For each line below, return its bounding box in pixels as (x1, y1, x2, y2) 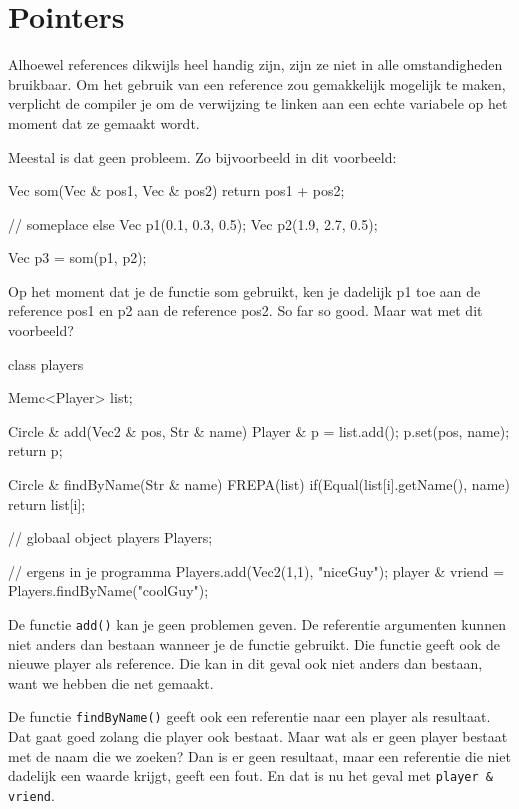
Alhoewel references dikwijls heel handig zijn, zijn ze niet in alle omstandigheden (8, 54, 503, 75)
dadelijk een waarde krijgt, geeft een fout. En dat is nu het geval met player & (8, 765, 494, 786)
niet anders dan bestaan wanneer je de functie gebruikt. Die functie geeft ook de (8, 633, 501, 654)
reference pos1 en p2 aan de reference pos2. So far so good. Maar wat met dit (8, 300, 483, 321)
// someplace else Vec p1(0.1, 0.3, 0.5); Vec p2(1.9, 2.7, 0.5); (8, 213, 378, 234)
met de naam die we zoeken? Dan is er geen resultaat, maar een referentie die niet (8, 745, 511, 766)
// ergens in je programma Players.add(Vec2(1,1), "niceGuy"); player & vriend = (8, 560, 505, 581)
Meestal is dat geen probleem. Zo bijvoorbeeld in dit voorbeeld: (8, 146, 397, 167)
